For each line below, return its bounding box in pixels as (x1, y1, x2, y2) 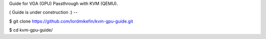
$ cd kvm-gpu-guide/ (9, 27, 53, 33)
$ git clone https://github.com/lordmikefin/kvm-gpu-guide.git (9, 18, 133, 24)
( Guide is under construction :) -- (9, 10, 78, 15)
